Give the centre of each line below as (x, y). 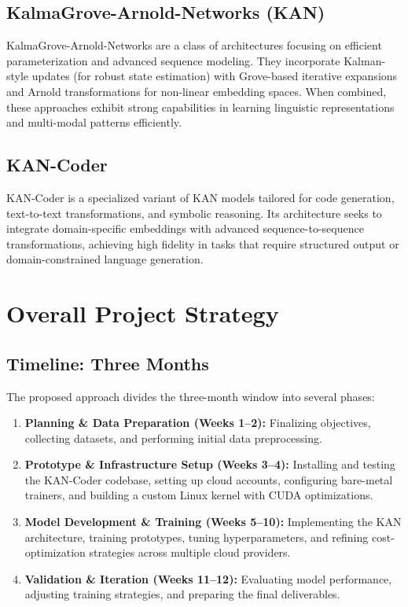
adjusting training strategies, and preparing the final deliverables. (182, 594)
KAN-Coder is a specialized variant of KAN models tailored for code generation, (200, 197)
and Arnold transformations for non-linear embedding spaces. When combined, (197, 91)
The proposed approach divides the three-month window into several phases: (191, 396)
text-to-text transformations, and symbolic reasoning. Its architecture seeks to (194, 213)
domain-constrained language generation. (105, 259)
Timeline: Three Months (108, 363)
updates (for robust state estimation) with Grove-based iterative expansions (215, 76)
